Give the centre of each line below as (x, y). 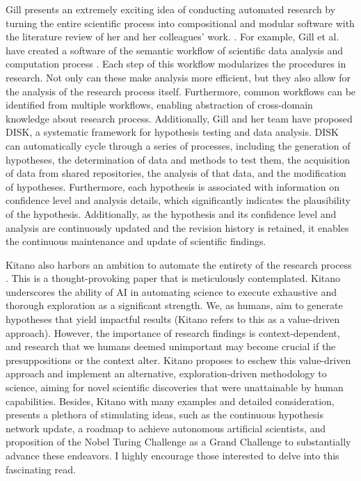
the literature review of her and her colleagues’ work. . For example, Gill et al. (173, 37)
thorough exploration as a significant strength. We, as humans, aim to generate (174, 305)
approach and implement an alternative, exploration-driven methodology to (166, 373)
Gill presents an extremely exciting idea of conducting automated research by (171, 9)
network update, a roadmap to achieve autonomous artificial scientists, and (166, 428)
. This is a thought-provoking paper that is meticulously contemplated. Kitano (173, 278)
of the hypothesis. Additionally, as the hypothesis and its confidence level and (171, 213)
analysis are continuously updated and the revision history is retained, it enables (177, 227)
